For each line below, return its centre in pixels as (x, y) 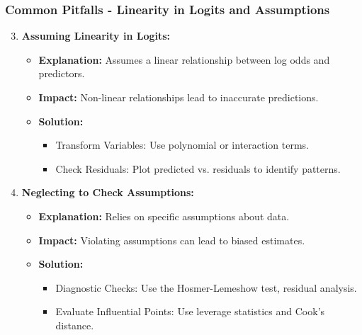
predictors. (62, 73)
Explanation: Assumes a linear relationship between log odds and (184, 59)
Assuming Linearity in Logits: (96, 36)
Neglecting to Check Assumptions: (108, 192)
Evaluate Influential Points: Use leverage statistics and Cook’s (190, 311)
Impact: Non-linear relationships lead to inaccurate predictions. (179, 97)
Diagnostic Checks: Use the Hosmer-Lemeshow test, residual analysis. (206, 287)
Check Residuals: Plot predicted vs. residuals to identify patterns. (198, 168)
